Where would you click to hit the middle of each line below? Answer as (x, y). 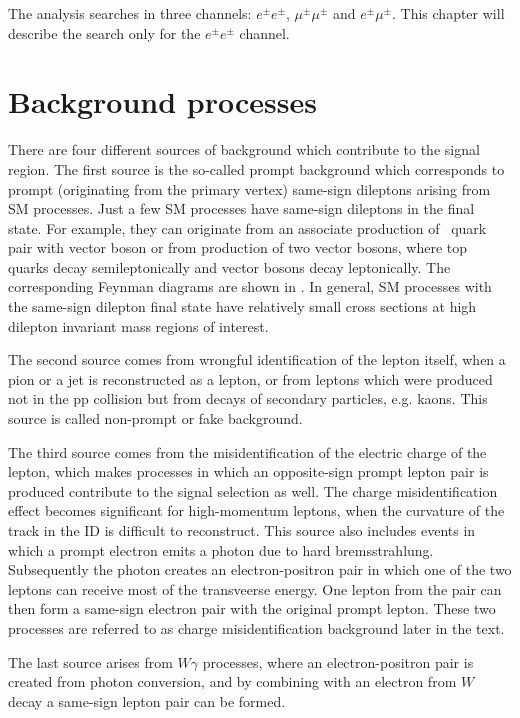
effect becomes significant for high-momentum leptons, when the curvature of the (256, 510)
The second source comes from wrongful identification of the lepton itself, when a (257, 359)
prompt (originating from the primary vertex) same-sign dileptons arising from (249, 188)
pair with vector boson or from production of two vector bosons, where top (238, 247)
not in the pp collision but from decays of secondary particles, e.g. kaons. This (248, 398)
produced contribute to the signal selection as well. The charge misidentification (253, 490)
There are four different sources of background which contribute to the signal (244, 149)
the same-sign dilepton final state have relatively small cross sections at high (242, 306)
